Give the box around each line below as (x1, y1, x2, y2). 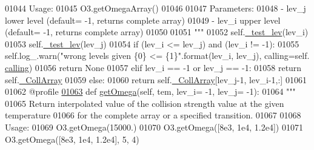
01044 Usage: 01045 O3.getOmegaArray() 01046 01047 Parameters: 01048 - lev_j (5, 2, 306, 14)
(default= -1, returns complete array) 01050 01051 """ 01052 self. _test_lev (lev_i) (5, 26, 309, 38)
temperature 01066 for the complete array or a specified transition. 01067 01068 (5, 109, 301, 121)
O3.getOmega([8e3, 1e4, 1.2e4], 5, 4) (5, 132, 139, 145)
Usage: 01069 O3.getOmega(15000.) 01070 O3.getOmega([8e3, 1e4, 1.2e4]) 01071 (5, 120, 303, 133)
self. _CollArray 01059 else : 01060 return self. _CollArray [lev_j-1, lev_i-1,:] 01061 (5, 73, 307, 86)
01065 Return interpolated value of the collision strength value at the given (5, 97, 284, 109)
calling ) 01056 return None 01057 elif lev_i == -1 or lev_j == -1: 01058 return (5, 61, 302, 73)
